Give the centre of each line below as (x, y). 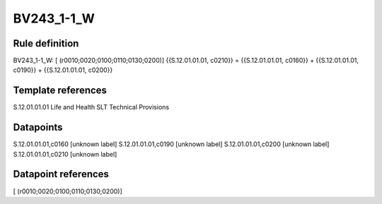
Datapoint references (61, 174)
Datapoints (38, 127)
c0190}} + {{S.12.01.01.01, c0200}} (63, 70)
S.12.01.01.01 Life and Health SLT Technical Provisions (91, 107)
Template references (60, 91)
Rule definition (46, 43)
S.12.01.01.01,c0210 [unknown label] (65, 154)
